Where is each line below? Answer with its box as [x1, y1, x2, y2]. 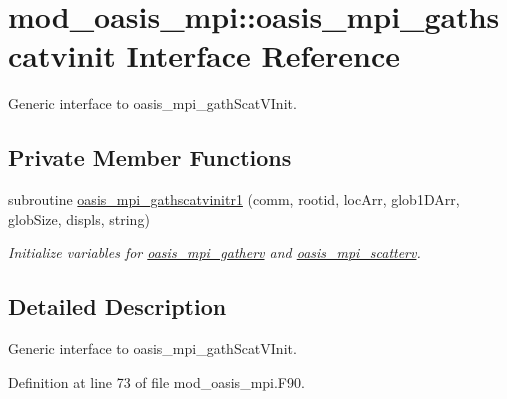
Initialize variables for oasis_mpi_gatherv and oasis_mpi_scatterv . [8, 242, 421, 263]
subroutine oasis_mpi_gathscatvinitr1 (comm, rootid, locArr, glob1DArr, [8, 189, 460, 210]
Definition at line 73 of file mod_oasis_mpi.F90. [8, 371, 305, 392]
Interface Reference [126, 35, 400, 76]
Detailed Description [8, 291, 227, 322]
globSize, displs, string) [8, 208, 150, 229]
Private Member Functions [8, 142, 292, 173]
